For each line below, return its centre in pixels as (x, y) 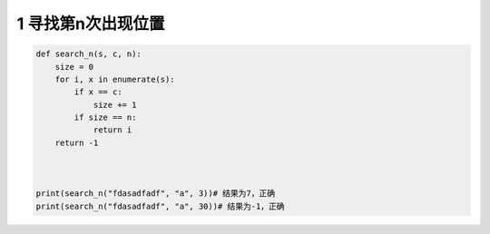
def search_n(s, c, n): (89, 54)
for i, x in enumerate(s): (115, 79)
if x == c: (98, 92)
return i (113, 130)
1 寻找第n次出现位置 (91, 24)
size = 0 (74, 67)
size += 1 (115, 105)
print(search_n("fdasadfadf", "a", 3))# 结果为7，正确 (156, 194)
